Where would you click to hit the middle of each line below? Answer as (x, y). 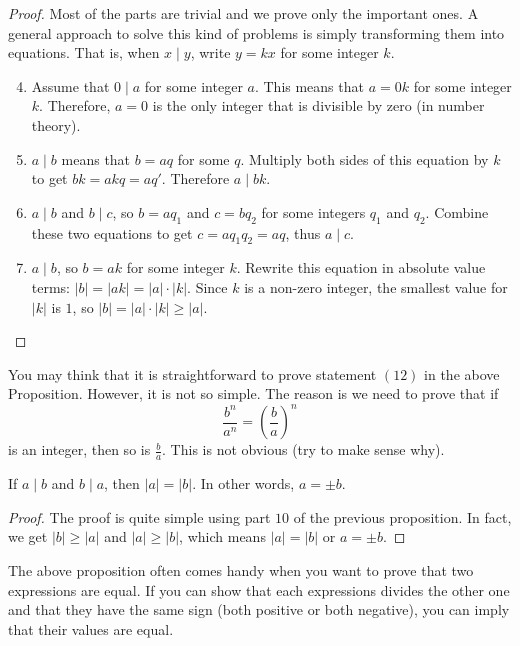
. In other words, (243, 483)
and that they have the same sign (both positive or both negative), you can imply (259, 609)
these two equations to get (112, 232)
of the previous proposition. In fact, (402, 516)
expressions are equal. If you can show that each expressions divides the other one (259, 589)
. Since (207, 286)
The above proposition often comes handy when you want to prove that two (241, 570)
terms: (51, 286)
